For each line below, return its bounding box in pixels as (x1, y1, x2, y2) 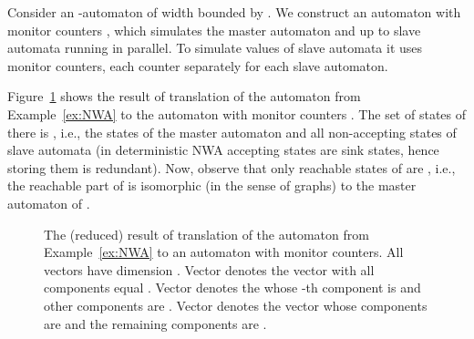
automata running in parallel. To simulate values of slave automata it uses (7, 38, 423, 57)
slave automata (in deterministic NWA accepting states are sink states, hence (7, 140, 439, 159)
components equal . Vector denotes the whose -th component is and (44, 278, 421, 297)
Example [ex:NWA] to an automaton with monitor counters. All (44, 242, 404, 262)
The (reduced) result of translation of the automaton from (44, 224, 369, 243)
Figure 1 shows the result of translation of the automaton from (7, 87, 361, 106)
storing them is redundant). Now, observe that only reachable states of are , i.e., (7, 158, 456, 177)
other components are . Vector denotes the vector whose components (44, 295, 428, 314)
